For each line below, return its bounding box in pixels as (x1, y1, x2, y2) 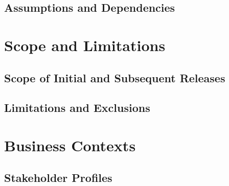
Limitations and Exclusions (4, 100, 150, 115)
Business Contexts (4, 134, 136, 155)
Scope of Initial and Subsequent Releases (4, 69, 225, 85)
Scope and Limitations (4, 34, 166, 55)
